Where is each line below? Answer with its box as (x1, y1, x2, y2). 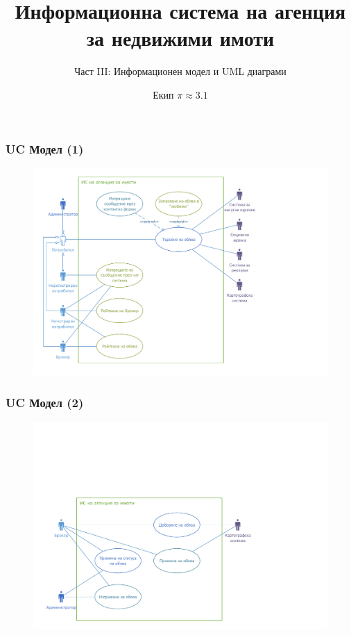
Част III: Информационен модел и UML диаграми (74, 64, 286, 79)
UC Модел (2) (6, 393, 84, 411)
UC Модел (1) (6, 140, 84, 157)
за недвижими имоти (86, 24, 275, 52)
